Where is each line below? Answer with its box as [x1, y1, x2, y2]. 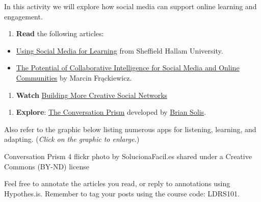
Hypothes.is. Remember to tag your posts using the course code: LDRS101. [4, 188, 240, 198]
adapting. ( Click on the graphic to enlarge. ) [4, 134, 140, 144]
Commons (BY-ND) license [4, 161, 89, 171]
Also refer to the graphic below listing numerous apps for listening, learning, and [4, 123, 256, 134]
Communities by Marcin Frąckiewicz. [16, 72, 132, 83]
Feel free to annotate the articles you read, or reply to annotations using [4, 178, 230, 189]
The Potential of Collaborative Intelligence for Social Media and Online [16, 62, 240, 73]
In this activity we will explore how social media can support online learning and [4, 1, 257, 11]
